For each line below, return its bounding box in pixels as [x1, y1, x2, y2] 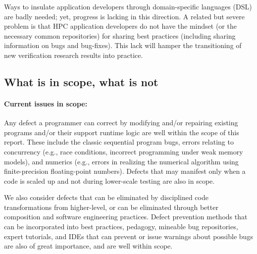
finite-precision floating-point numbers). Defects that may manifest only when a [4, 166, 246, 176]
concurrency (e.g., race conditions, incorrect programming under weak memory [4, 146, 243, 156]
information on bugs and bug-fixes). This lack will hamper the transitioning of [4, 40, 242, 51]
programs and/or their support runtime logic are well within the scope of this [4, 127, 239, 137]
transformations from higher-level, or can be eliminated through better [4, 202, 218, 212]
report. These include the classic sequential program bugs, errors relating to [4, 137, 234, 147]
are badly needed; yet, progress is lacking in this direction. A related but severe [4, 11, 245, 21]
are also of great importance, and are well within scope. [4, 241, 173, 251]
